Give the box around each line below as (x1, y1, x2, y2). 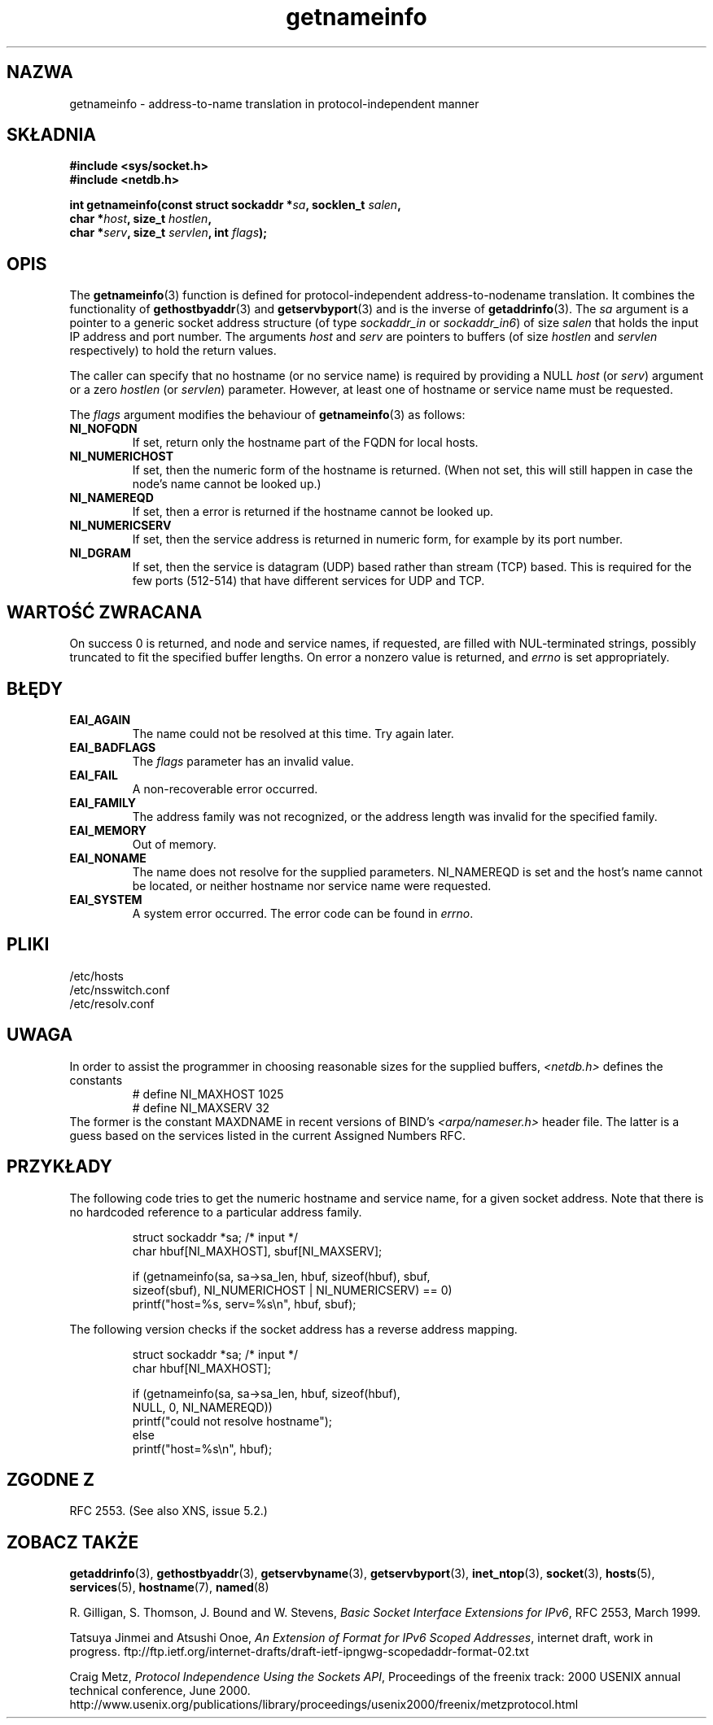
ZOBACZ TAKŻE (7, 1531, 139, 1552)
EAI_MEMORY (69, 823, 147, 837)
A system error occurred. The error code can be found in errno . (132, 906, 474, 920)
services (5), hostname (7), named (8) (69, 1580, 269, 1595)
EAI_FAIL (69, 767, 118, 782)
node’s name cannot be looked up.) (132, 477, 322, 491)
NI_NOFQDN (69, 421, 138, 436)
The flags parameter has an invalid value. (132, 753, 354, 768)
